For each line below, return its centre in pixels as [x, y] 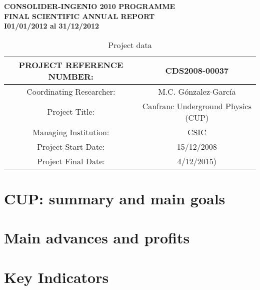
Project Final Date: [71, 161]
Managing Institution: [71, 132]
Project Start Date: [71, 146]
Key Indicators [56, 277]
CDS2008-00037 [197, 71]
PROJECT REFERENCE [71, 65]
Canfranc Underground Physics [197, 106]
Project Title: [71, 112]
